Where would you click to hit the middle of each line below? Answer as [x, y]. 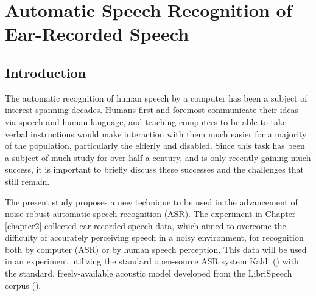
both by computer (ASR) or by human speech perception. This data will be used [156, 249]
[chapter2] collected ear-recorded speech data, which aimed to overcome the [146, 225]
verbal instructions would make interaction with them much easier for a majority [156, 133]
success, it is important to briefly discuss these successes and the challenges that [154, 169]
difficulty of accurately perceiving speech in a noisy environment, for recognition [154, 237]
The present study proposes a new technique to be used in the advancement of [151, 201]
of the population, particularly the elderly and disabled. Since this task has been [155, 146]
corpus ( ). [23, 285]
